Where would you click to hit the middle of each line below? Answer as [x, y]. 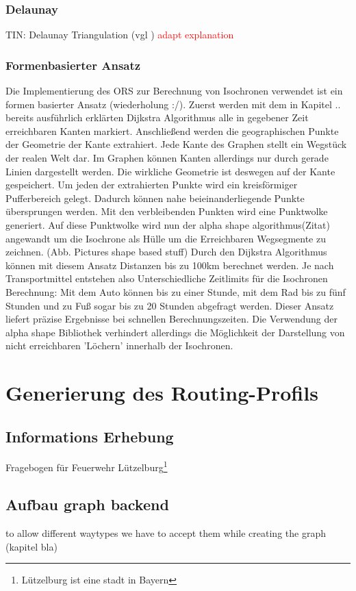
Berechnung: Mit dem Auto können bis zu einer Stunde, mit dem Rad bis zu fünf [176, 291]
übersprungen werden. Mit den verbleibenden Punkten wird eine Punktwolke [167, 211]
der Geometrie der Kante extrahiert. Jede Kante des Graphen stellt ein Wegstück [176, 144]
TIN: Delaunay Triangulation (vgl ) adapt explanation [120, 35]
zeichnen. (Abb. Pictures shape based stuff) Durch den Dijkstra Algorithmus [166, 252]
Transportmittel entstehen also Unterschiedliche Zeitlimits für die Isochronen [167, 278]
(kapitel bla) [31, 546]
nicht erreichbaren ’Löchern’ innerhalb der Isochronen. [119, 345]
